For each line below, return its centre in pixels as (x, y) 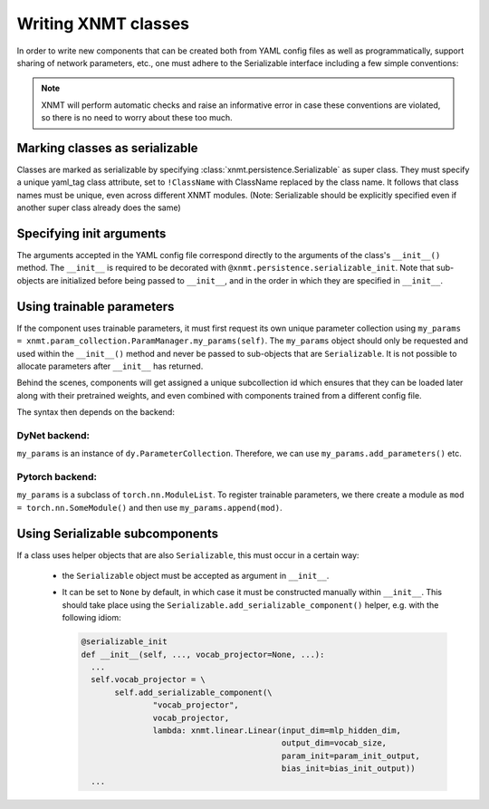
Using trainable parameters (96, 307)
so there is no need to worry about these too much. (137, 118)
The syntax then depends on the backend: (96, 412)
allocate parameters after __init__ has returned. (110, 366)
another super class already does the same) (99, 207)
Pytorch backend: (57, 477)
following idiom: (91, 618)
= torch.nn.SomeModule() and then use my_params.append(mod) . (149, 507)
